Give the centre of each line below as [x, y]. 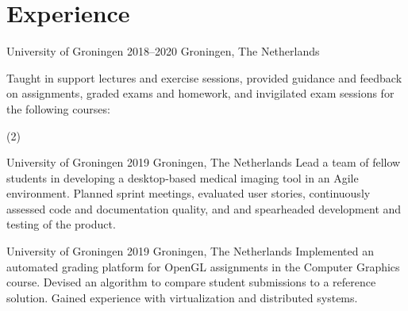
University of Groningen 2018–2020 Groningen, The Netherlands [163, 51]
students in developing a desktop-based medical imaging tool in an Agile [183, 177]
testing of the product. [61, 224]
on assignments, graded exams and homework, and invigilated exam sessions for [200, 93]
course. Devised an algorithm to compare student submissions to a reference [191, 282]
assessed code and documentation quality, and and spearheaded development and [204, 208]
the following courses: [58, 108]
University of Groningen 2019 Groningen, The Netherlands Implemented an [190, 251]
